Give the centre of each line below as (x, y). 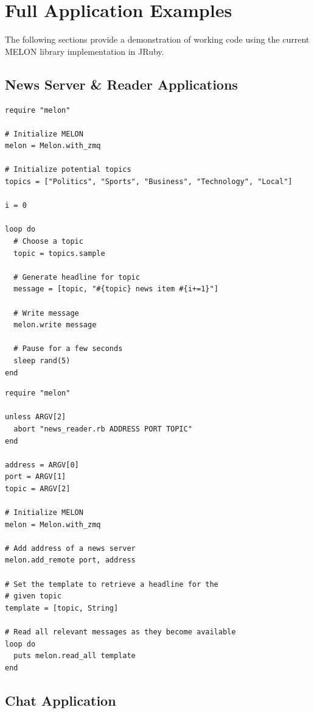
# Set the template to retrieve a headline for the (112, 584)
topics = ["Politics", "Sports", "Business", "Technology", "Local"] (149, 182)
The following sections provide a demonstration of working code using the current (157, 39)
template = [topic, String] (62, 608)
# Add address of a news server (70, 548)
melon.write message (55, 325)
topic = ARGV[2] (38, 488)
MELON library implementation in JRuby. (85, 51)
